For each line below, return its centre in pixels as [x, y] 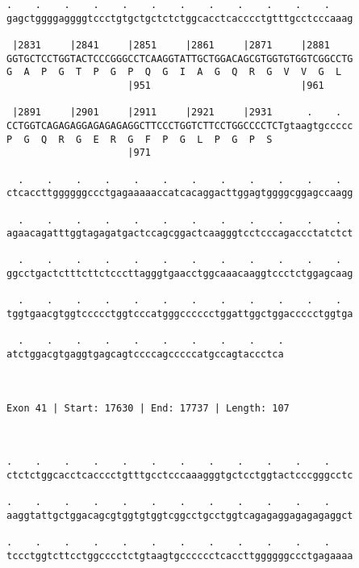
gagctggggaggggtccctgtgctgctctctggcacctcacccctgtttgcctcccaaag [180, 18]
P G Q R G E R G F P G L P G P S [140, 139]
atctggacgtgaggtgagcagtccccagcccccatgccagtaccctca [145, 355]
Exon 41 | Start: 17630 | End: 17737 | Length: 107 [148, 408]
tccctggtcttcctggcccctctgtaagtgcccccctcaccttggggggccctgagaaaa [180, 555]
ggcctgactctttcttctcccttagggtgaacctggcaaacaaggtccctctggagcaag [180, 274]
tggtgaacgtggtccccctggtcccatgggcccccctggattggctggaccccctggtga [180, 314]
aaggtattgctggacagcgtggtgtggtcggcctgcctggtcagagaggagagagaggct [180, 515]
